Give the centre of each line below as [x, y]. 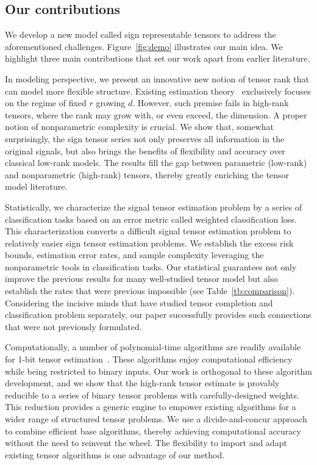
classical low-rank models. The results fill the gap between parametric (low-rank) [156, 163]
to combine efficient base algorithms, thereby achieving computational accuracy [153, 431]
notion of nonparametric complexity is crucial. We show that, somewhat [139, 127]
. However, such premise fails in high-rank [211, 103]
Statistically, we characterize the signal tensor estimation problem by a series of [154, 207]
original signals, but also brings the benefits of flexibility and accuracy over [145, 150]
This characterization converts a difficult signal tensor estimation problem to [148, 231]
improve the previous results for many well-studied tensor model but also [141, 279]
